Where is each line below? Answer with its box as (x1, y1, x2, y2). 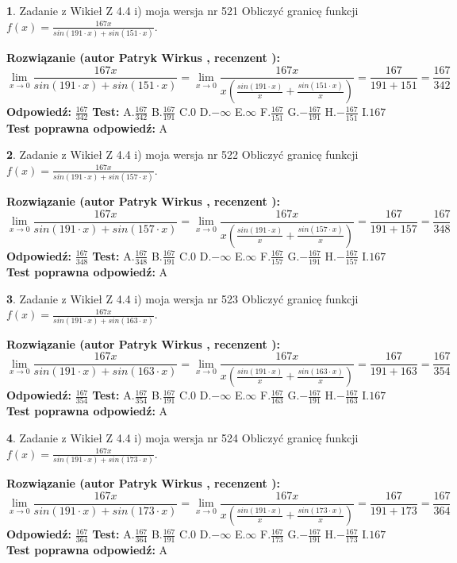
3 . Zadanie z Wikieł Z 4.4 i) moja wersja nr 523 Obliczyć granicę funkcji (6, 290, 359, 307)
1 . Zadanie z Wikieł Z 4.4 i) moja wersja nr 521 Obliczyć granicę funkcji (6, 2, 359, 18)
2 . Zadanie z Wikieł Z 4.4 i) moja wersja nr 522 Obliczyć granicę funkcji (6, 146, 359, 163)
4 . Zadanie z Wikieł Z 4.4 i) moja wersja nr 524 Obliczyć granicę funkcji (6, 430, 359, 445)
